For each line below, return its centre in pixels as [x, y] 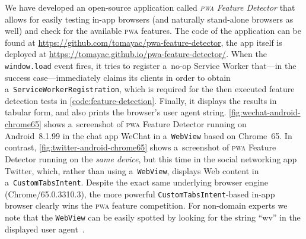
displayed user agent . [45, 229]
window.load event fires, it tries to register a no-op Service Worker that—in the [151, 65]
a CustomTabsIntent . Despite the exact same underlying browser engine [137, 182]
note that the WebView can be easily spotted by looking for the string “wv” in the [153, 217]
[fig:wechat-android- [264, 112]
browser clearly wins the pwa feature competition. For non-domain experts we [146, 205]
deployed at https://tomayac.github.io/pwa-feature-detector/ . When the [136, 54]
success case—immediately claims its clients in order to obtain [118, 77]
